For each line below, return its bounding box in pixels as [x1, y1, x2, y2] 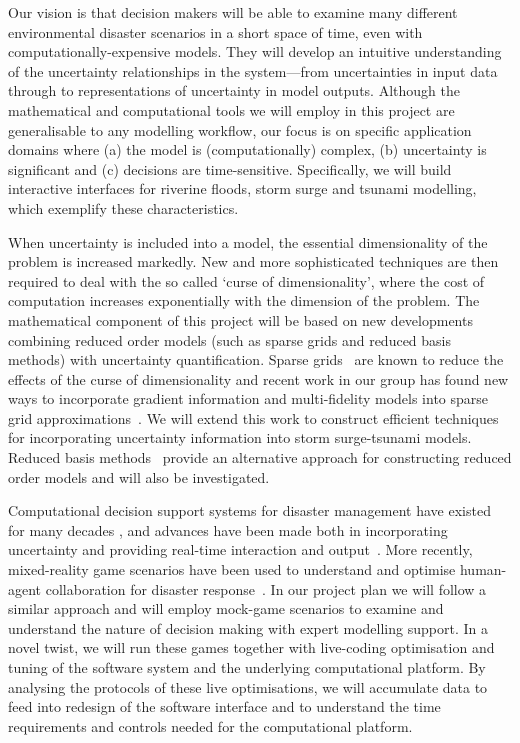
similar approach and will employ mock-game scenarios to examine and [8, 598, 444, 619]
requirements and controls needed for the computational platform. [8, 715, 413, 736]
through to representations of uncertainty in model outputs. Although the [8, 80, 460, 101]
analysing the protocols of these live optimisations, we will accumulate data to [8, 676, 488, 697]
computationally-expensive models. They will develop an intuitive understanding [8, 41, 502, 62]
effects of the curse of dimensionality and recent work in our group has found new [8, 368, 509, 389]
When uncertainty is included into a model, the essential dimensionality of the [8, 231, 488, 252]
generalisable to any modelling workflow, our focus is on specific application [8, 119, 472, 140]
